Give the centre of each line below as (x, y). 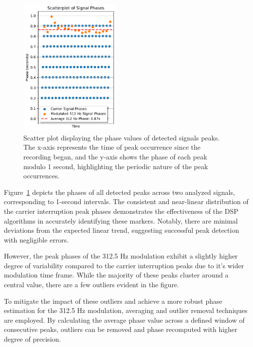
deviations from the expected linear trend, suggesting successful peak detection (122, 230)
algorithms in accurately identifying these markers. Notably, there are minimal (121, 220)
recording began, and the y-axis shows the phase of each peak (115, 156)
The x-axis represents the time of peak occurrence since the (112, 147)
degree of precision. (33, 339)
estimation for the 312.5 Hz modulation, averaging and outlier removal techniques (126, 310)
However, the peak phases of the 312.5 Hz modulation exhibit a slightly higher (121, 256)
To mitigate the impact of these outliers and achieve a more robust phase (113, 301)
